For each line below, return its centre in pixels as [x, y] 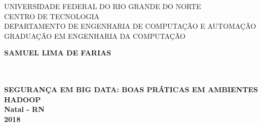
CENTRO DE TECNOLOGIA [52, 16]
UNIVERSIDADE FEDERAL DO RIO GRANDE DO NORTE [103, 6]
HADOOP [23, 99]
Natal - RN [24, 109]
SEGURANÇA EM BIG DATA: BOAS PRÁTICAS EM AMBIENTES [131, 89]
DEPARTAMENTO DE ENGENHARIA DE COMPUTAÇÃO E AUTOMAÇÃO [130, 26]
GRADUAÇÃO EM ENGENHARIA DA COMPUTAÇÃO [95, 36]
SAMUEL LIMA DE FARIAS [58, 53]
